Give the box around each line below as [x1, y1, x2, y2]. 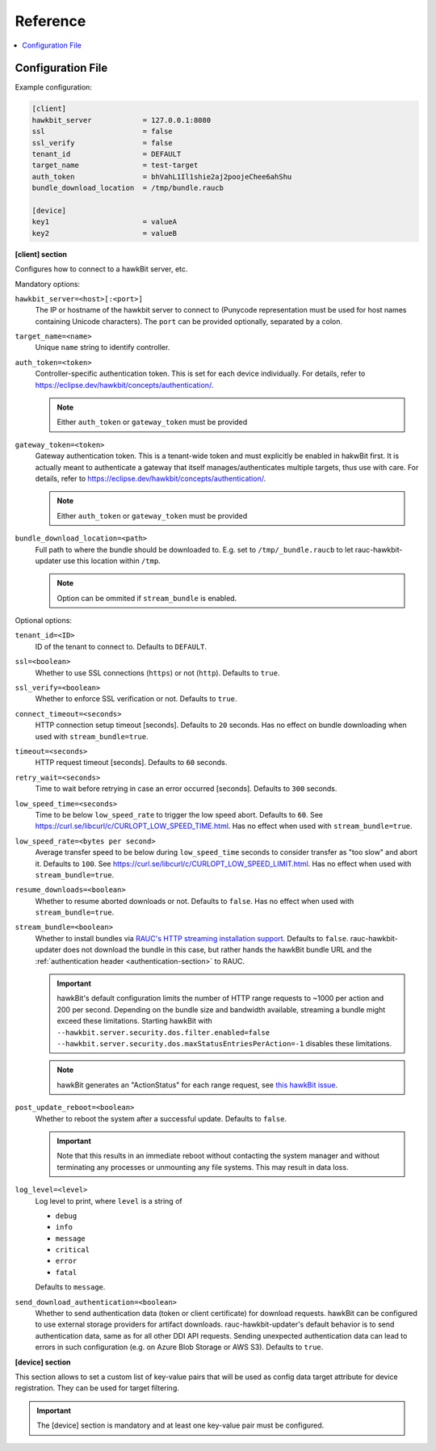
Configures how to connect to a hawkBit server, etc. [15, 264, 188, 274]
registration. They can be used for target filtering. [15, 1383, 179, 1393]
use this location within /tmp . [63, 556, 161, 566]
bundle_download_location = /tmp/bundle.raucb [31, 183, 224, 193]
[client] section [15, 249, 68, 259]
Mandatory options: [15, 279, 81, 288]
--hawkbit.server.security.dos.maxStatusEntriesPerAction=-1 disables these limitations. [57, 1038, 392, 1048]
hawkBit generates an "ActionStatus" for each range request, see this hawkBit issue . [57, 1079, 338, 1090]
